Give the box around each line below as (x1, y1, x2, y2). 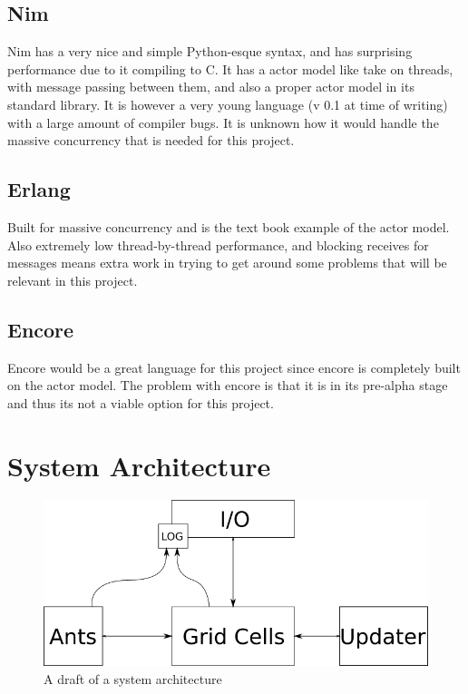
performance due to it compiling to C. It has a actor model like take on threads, (7, 59, 453, 78)
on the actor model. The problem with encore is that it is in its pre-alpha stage (7, 376, 448, 395)
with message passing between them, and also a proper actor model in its (7, 77, 414, 96)
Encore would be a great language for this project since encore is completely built (7, 357, 461, 376)
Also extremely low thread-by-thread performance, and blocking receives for (7, 235, 429, 254)
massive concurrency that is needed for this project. (7, 131, 295, 150)
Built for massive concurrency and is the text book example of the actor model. (7, 217, 450, 236)
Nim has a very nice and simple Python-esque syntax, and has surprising (7, 42, 413, 61)
